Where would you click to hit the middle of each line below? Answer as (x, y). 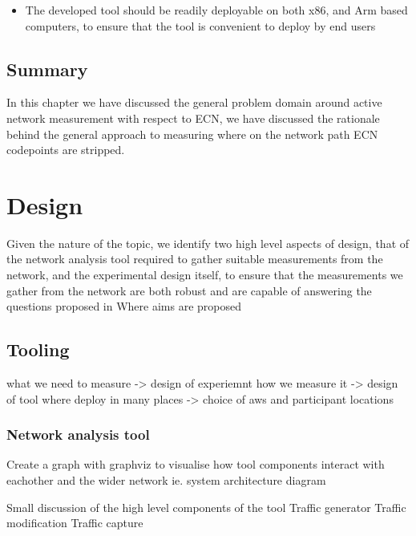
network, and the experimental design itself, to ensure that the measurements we (205, 275)
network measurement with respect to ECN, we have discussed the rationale (193, 118)
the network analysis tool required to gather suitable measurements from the (195, 259)
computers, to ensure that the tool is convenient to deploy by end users (200, 25)
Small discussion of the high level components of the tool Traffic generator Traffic (206, 507)
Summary (47, 69)
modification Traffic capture (75, 523)
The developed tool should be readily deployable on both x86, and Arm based (216, 10)
